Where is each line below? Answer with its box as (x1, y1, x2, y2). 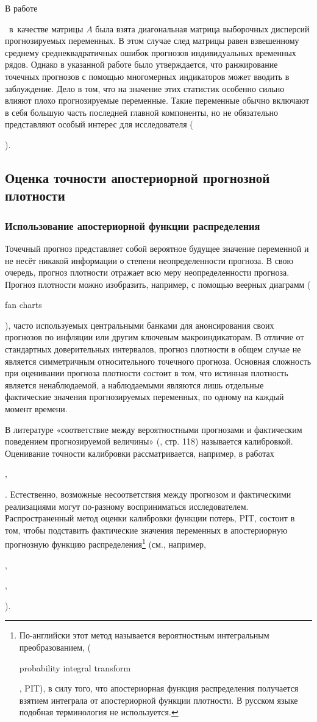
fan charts (5, 298, 42, 311)
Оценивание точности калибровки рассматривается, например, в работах (5, 446, 274, 459)
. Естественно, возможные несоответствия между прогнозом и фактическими (5, 488, 291, 501)
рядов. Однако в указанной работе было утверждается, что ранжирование (5, 58, 278, 71)
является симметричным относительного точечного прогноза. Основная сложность (5, 354, 312, 367)
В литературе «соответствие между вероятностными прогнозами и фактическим (5, 423, 302, 435)
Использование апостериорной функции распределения (5, 218, 260, 233)
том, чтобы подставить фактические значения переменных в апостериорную (5, 523, 288, 536)
